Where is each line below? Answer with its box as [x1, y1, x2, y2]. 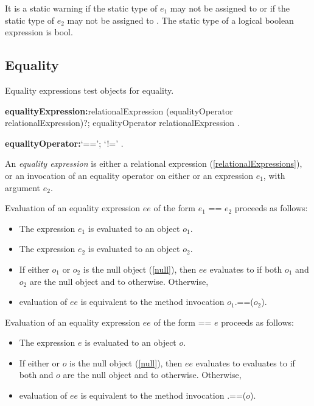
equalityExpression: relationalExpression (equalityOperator [5, 104, 233, 117]
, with [263, 169, 285, 181]
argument [5, 181, 40, 194]
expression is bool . [5, 26, 73, 38]
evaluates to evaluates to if [195, 356, 295, 369]
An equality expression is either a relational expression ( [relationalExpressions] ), [5, 157, 302, 170]
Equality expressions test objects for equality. [5, 83, 174, 96]
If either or [19, 356, 60, 369]
